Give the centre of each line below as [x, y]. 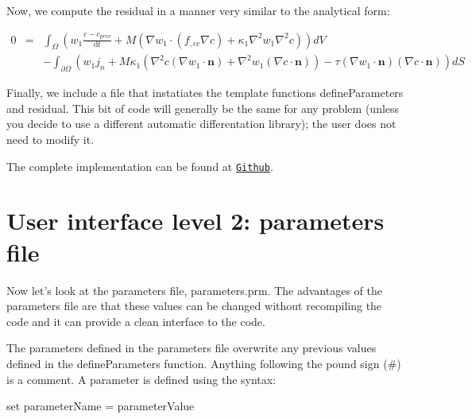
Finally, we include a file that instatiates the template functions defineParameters [205, 93]
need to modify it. [50, 140]
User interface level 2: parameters [195, 221]
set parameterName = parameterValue [101, 406]
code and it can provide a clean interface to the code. [136, 321]
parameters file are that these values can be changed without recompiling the [194, 306]
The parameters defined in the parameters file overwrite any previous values [192, 348]
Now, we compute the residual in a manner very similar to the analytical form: [198, 10]
